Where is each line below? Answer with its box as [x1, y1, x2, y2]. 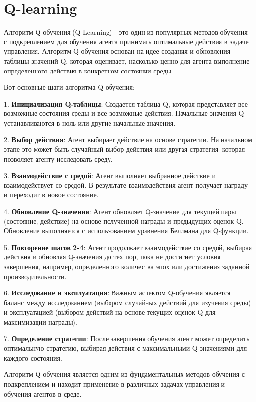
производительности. [4, 271, 67, 281]
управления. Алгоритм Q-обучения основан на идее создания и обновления [4, 46, 231, 56]
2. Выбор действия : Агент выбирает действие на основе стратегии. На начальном [4, 134, 252, 145]
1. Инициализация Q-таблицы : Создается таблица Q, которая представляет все [4, 98, 248, 109]
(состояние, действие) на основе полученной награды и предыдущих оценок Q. [4, 216, 244, 226]
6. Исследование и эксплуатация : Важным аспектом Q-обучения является [4, 288, 231, 298]
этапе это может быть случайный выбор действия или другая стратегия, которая [4, 144, 245, 154]
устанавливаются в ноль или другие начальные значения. [4, 117, 176, 128]
